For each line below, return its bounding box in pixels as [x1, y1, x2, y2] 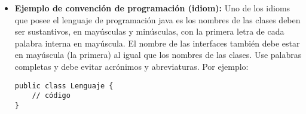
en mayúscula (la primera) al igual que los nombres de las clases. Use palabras [14, 48, 302, 61]
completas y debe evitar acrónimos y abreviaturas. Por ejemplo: [14, 60, 249, 72]
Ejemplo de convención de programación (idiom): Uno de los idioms [14, 2, 290, 14]
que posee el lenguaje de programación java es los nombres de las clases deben [14, 13, 301, 26]
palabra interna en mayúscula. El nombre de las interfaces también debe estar [14, 36, 300, 49]
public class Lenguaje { [14, 81, 114, 90]
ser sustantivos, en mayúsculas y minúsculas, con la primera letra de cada [14, 25, 284, 38]
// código [32, 91, 71, 100]
